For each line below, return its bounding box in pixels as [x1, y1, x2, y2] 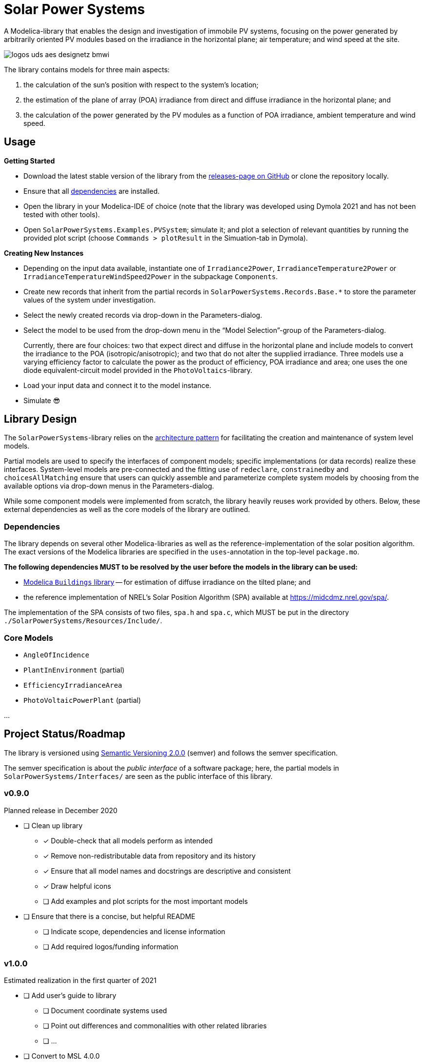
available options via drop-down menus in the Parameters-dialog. [4, 482, 214, 491]
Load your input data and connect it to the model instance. [23, 381, 211, 389]
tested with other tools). [23, 210, 100, 219]
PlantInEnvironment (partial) [23, 665, 125, 674]
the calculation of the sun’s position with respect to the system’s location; [23, 80, 259, 89]
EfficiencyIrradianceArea [23, 681, 122, 689]
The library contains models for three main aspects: [4, 65, 170, 74]
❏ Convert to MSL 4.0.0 [23, 1052, 100, 1061]
